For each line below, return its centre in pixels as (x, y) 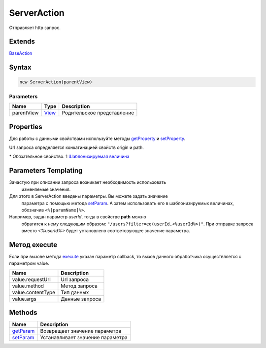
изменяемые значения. (46, 189)
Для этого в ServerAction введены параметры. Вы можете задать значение (89, 196)
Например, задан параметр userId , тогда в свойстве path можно (78, 217)
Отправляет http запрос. (35, 28)
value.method (28, 286)
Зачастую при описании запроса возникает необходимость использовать (87, 182)
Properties (26, 126)
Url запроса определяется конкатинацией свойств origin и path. (76, 147)
